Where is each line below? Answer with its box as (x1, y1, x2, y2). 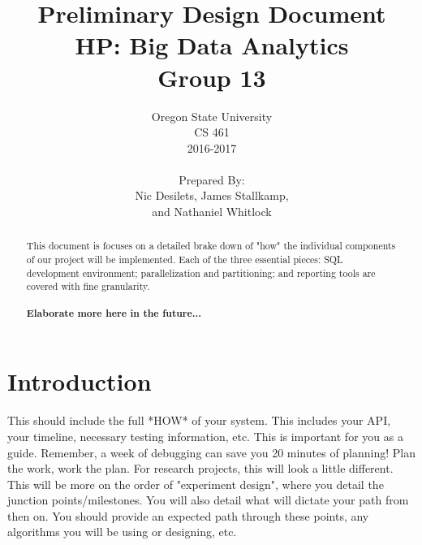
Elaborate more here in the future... (26, 305, 202, 320)
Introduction (7, 365, 152, 398)
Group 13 (157, 60, 266, 93)
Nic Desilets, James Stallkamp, (135, 187, 289, 204)
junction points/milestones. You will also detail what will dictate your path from (7, 491, 409, 508)
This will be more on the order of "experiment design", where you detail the (7, 475, 384, 492)
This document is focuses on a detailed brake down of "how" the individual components (26, 239, 396, 253)
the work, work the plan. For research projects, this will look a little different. (7, 460, 394, 477)
